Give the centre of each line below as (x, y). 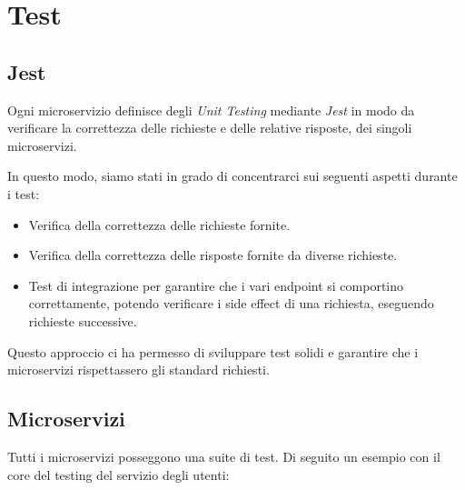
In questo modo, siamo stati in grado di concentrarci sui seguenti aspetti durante (232, 176)
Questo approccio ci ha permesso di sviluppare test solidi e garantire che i (213, 351)
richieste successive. (83, 320)
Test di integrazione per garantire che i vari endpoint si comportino (216, 285)
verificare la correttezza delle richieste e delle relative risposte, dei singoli (210, 128)
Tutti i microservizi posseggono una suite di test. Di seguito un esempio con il (224, 456)
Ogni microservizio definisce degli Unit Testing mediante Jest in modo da (211, 110)
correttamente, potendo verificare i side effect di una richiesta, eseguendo (231, 303)
